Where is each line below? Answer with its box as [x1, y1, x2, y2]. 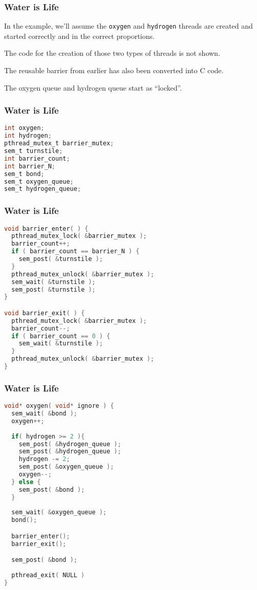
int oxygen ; [4, 124, 44, 132]
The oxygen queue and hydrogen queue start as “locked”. [4, 82, 182, 93]
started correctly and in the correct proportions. [4, 30, 155, 41]
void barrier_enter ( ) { [4, 225, 88, 232]
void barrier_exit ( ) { [4, 309, 85, 317]
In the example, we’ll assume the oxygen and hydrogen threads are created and [4, 20, 253, 31]
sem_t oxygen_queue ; [4, 178, 74, 185]
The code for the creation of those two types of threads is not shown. [4, 48, 220, 58]
